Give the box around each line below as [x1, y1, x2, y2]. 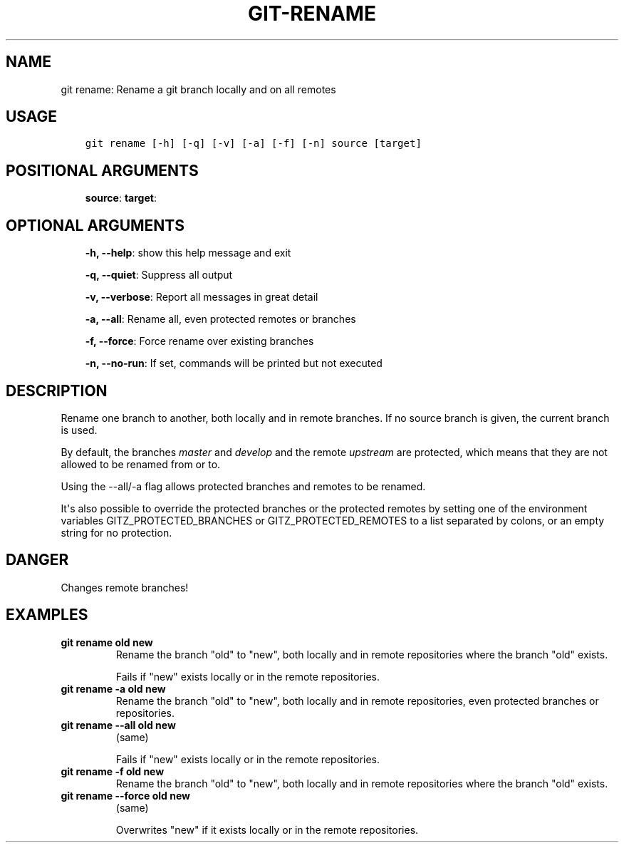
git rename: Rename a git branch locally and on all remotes [61, 83, 336, 95]
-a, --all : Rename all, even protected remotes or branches [85, 313, 356, 326]
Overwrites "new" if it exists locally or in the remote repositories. [115, 823, 419, 836]
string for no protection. [61, 526, 172, 539]
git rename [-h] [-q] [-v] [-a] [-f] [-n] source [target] [85, 138, 422, 150]
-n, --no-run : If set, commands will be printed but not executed [85, 357, 383, 370]
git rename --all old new [61, 718, 176, 731]
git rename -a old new [61, 682, 166, 695]
